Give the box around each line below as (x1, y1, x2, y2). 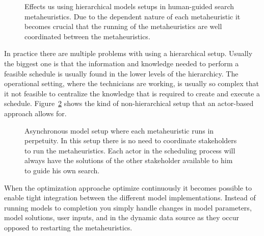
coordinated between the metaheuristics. (24, 31, 150, 41)
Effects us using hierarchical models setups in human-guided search (24, 1, 234, 11)
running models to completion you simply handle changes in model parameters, (4, 202, 252, 213)
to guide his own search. (24, 165, 100, 175)
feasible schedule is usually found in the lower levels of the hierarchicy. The (4, 68, 239, 78)
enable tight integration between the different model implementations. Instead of (4, 192, 256, 203)
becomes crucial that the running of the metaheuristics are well (24, 21, 222, 32)
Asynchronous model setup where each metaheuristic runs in (24, 125, 214, 136)
